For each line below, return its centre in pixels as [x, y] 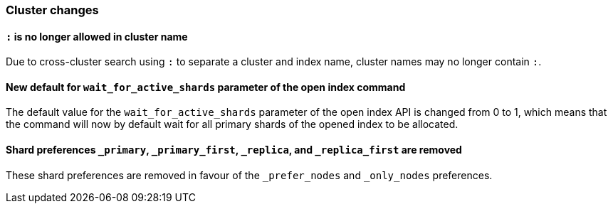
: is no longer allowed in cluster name [97, 36]
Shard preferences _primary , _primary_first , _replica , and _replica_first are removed [234, 150]
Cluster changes [52, 10]
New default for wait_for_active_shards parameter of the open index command [206, 87]
